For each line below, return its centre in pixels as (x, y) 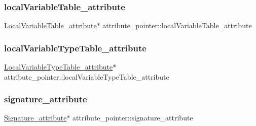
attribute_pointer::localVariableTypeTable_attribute (87, 76)
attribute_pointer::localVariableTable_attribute (177, 25)
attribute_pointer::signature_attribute (133, 118)
